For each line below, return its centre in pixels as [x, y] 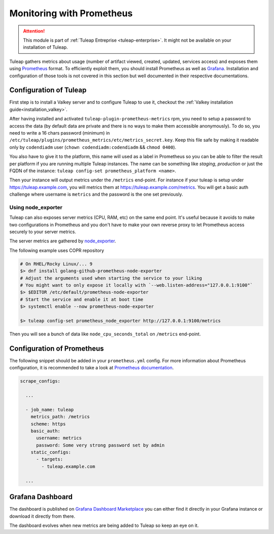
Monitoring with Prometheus [71, 13]
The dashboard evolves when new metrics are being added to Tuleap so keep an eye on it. [104, 525]
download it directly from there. [42, 516]
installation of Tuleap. [45, 47]
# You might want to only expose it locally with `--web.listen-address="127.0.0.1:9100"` [136, 285]
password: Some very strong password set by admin [100, 445]
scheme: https [48, 424]
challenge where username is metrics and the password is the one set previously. [96, 194]
